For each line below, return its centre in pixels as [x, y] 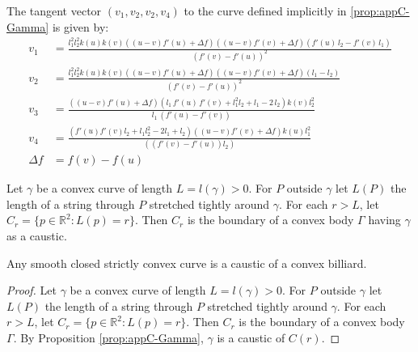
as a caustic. [37, 235]
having [384, 220]
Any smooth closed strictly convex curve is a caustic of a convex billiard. [187, 263]
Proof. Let [32, 290]
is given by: [80, 26]
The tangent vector [54, 11]
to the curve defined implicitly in [265, 11]
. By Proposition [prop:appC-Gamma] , [108, 337]
